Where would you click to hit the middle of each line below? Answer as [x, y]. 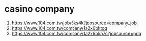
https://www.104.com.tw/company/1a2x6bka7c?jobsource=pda [76, 33]
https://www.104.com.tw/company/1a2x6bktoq [60, 28]
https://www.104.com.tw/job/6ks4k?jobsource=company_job [74, 23]
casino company [40, 9]
